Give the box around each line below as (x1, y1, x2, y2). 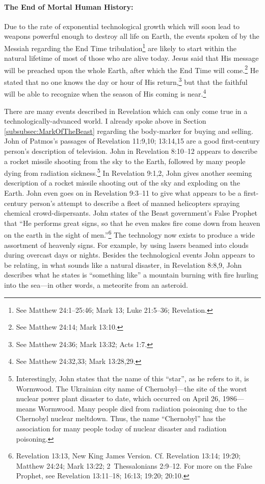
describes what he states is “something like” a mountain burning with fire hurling (4, 269, 258, 280)
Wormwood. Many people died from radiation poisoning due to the (38, 403, 247, 413)
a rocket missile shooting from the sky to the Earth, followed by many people (4, 155, 246, 166)
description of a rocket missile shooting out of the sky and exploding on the (4, 177, 240, 188)
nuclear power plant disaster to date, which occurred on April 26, (16, 393, 220, 404)
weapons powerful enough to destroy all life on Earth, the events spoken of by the (4, 31, 259, 41)
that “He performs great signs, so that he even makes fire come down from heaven (4, 217, 260, 228)
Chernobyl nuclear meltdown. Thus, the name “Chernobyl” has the (16, 413, 226, 424)
